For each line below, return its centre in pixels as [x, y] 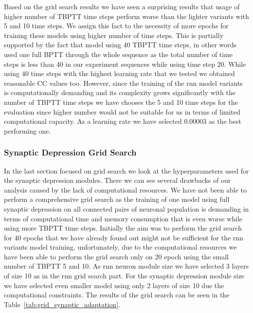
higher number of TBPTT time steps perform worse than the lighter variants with [126, 16]
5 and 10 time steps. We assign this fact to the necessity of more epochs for [116, 26]
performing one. [27, 130]
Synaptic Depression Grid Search [70, 152]
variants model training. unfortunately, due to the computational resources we [120, 247]
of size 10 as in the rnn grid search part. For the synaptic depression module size [124, 276]
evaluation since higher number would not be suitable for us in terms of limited [122, 111]
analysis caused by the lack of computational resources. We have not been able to [125, 189]
